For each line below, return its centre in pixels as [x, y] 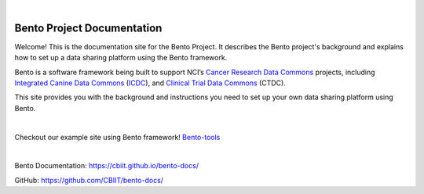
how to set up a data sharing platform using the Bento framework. [121, 58]
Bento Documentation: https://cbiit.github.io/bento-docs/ [107, 166]
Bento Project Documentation [88, 28]
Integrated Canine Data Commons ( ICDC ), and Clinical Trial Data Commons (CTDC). [150, 83]
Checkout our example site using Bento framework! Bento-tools [117, 137]
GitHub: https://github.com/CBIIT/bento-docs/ [89, 180]
